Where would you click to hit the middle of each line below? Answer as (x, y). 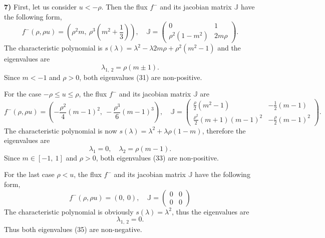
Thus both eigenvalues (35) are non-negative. (73, 229)
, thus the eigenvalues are (210, 211)
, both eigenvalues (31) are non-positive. (141, 77)
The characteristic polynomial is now (61, 130)
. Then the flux (124, 6)
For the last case (29, 174)
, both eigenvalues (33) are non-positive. (157, 157)
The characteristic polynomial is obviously (69, 211)
